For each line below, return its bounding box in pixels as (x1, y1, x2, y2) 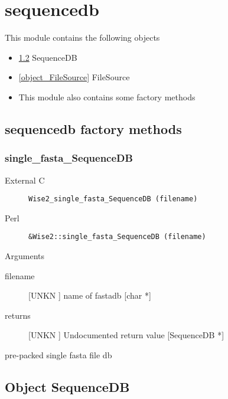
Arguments (5, 250, 45, 261)
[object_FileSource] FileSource (18, 71, 130, 83)
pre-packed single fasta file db (5, 348, 112, 361)
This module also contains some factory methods (18, 90, 196, 103)
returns (5, 309, 31, 321)
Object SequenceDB (5, 377, 130, 395)
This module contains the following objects (5, 31, 160, 44)
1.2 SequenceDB (18, 51, 77, 63)
